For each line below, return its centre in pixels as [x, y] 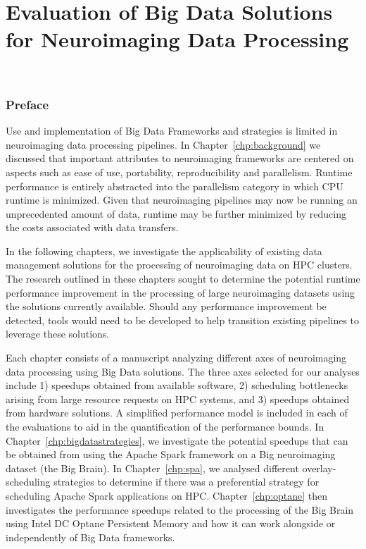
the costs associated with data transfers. [92, 227]
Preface [27, 104]
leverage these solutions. [58, 334]
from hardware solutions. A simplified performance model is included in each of [177, 413]
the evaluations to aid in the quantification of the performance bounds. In [165, 426]
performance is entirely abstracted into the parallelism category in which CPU [175, 186]
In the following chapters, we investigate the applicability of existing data [164, 251]
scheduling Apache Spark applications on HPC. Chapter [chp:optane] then [167, 495]
